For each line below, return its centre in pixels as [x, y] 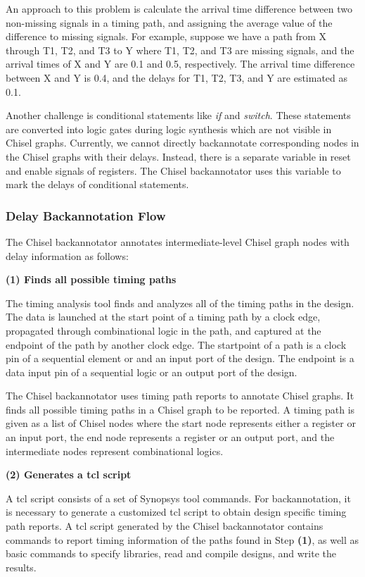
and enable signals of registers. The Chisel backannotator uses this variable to [173, 170]
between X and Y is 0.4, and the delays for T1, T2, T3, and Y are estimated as [177, 77]
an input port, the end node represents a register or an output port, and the [170, 437]
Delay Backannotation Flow [86, 215]
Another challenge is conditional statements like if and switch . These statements [178, 115]
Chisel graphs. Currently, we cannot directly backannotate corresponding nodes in [182, 143]
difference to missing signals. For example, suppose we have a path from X [166, 36]
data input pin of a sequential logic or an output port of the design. [152, 372]
